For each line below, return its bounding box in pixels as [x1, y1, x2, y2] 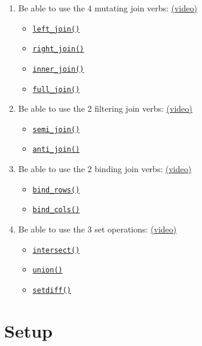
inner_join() [32, 65, 84, 74]
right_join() [32, 45, 84, 54]
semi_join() [32, 125, 80, 134]
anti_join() [32, 145, 80, 154]
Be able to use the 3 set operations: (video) [18, 223, 177, 235]
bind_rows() [32, 185, 80, 194]
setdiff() [32, 286, 72, 295]
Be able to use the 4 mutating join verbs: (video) [18, 2, 197, 14]
